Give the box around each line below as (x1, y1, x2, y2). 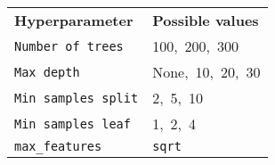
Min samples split (14, 90, 139, 105)
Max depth (14, 64, 80, 79)
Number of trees (14, 38, 124, 54)
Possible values (152, 10, 259, 30)
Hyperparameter (14, 10, 133, 30)
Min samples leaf (14, 116, 131, 131)
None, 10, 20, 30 (152, 62, 261, 82)
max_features (14, 139, 102, 153)
